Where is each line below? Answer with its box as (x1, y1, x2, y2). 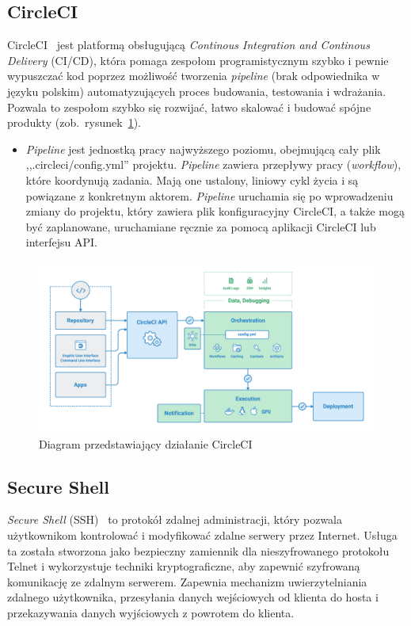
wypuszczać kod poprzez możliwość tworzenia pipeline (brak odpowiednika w (7, 67, 380, 84)
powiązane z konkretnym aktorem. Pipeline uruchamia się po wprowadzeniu (25, 187, 394, 204)
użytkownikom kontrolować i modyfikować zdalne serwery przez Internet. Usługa (7, 527, 398, 544)
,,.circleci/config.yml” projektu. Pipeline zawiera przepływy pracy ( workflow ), (25, 156, 401, 173)
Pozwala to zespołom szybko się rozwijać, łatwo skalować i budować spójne (7, 98, 371, 115)
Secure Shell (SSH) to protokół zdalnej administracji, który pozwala (7, 511, 343, 528)
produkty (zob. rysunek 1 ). (7, 114, 141, 131)
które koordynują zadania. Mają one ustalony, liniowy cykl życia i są (25, 171, 359, 188)
